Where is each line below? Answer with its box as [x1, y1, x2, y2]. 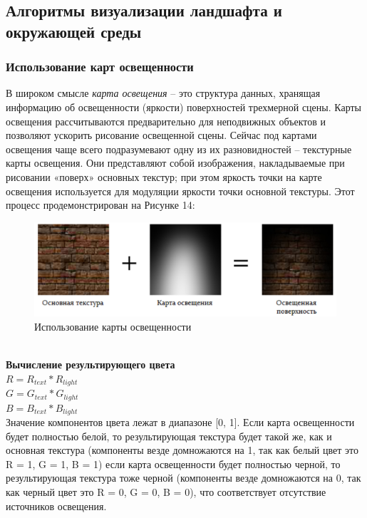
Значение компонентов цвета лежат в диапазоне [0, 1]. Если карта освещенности [6, 414, 355, 429]
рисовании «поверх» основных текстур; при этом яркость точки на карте [6, 169, 322, 184]
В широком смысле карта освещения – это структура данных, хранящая [6, 86, 321, 100]
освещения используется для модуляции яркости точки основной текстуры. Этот [6, 183, 355, 198]
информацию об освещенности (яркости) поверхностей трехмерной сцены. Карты [6, 99, 361, 114]
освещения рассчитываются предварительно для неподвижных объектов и [6, 113, 326, 128]
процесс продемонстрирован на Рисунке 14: [6, 197, 195, 212]
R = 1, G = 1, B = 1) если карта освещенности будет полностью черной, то [6, 456, 341, 471]
